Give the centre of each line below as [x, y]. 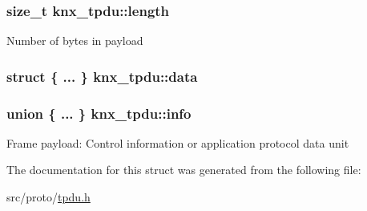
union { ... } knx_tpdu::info [99, 113]
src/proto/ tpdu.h [48, 197]
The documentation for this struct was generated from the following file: [184, 170]
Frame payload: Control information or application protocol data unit [178, 142]
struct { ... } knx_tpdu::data [102, 76]
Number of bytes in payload [75, 41]
